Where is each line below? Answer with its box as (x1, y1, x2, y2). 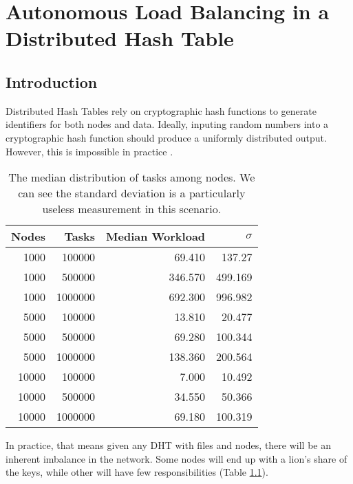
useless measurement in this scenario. (42, 201, 222, 217)
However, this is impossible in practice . (6, 144, 173, 158)
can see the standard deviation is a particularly (18, 185, 246, 201)
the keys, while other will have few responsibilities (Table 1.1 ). (6, 465, 268, 479)
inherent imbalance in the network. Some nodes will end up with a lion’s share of (6, 451, 347, 465)
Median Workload (106, 228, 206, 245)
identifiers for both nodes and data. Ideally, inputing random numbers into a (6, 117, 329, 131)
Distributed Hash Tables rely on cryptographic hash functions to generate (6, 103, 317, 118)
